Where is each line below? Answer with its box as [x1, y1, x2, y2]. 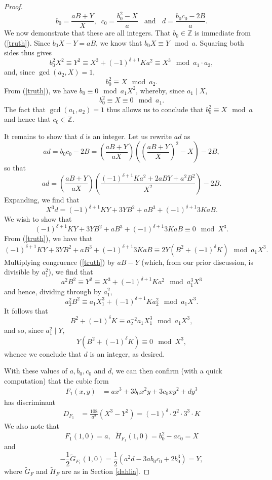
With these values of [4, 365, 67, 376]
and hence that [4, 114, 51, 124]
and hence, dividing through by [4, 286, 101, 296]
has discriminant [4, 396, 55, 407]
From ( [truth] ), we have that [4, 233, 93, 244]
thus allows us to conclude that [106, 104, 204, 114]
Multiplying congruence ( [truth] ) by [4, 256, 115, 267]
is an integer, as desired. [90, 348, 165, 359]
